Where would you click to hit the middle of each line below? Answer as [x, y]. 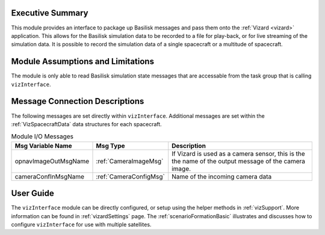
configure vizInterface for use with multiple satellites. [81, 224]
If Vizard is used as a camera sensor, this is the [238, 153]
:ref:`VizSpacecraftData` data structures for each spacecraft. [86, 124]
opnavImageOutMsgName [52, 161]
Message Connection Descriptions [78, 101]
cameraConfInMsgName [49, 176]
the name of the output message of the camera [239, 161]
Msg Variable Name [43, 145]
